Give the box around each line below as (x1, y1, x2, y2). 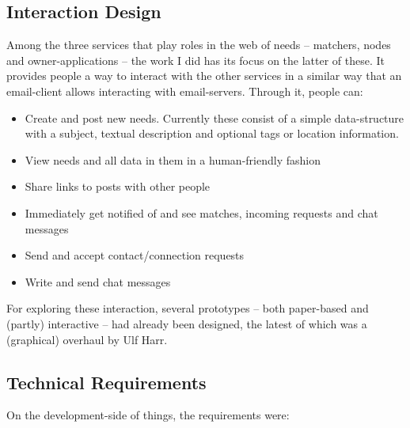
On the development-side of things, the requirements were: (6, 407, 290, 423)
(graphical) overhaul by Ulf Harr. (6, 331, 168, 347)
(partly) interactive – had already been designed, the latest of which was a (6, 315, 367, 331)
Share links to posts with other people (25, 178, 211, 195)
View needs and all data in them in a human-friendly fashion (25, 151, 321, 168)
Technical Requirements (6, 369, 207, 394)
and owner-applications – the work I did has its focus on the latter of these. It (6, 51, 385, 68)
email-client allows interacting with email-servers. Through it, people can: (6, 82, 363, 99)
